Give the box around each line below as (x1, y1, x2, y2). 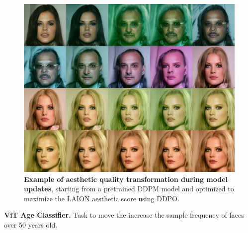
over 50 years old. (4, 220, 58, 230)
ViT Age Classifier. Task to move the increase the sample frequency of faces (4, 210, 244, 220)
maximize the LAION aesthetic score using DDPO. (24, 193, 179, 203)
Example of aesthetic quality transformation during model (24, 174, 228, 184)
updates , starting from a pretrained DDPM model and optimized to (24, 183, 234, 194)
